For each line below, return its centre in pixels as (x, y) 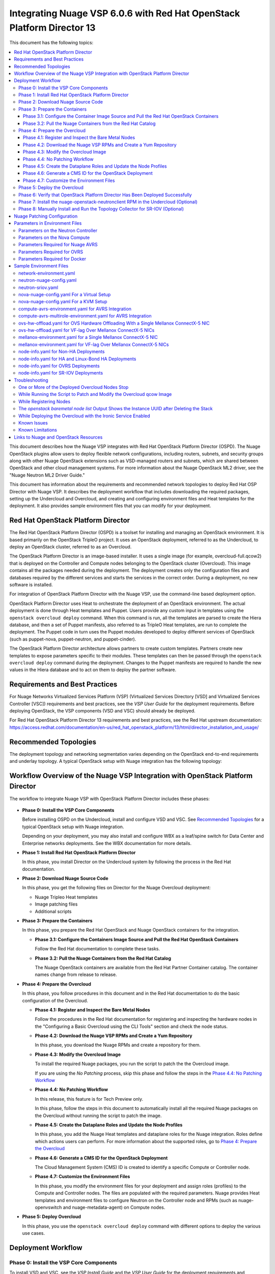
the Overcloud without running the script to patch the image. (98, 1116)
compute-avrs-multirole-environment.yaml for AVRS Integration (85, 316)
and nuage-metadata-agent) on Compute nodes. (114, 1207)
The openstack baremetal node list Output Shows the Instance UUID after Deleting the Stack (116, 409)
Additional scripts (53, 911)
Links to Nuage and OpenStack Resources (58, 437)
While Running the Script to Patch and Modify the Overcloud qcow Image (95, 394)
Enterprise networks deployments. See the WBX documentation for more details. (107, 843)
